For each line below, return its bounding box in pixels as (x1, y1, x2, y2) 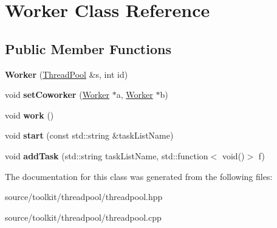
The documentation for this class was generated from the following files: (5, 170, 273, 182)
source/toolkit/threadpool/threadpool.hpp (5, 190, 163, 203)
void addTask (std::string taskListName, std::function (5, 149, 208, 162)
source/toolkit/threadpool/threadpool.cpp (5, 210, 162, 223)
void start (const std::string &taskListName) (5, 129, 174, 142)
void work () (5, 108, 54, 121)
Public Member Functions (5, 39, 171, 58)
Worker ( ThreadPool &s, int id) (5, 67, 128, 80)
